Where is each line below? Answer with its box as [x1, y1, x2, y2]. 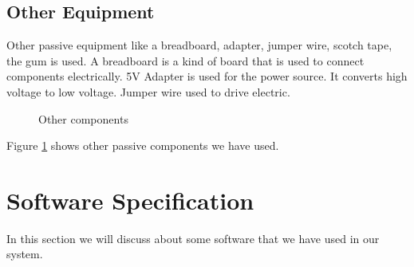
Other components [38, 110, 128, 127]
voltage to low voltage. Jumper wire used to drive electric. [6, 83, 290, 100]
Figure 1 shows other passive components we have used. [6, 137, 279, 154]
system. [6, 245, 43, 262]
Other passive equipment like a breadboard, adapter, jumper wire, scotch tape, [6, 37, 392, 53]
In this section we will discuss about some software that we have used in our [6, 230, 380, 246]
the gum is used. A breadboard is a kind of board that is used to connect [6, 52, 365, 69]
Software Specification [6, 183, 254, 216]
